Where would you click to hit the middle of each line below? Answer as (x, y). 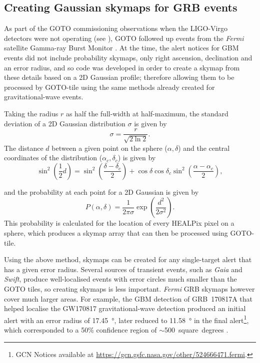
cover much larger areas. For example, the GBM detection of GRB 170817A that (128, 298)
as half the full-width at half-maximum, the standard (147, 113)
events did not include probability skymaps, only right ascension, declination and (128, 57)
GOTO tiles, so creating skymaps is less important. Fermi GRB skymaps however (129, 288)
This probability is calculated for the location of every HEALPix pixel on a (119, 223)
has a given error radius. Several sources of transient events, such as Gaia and (123, 269)
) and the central (204, 148)
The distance (24, 148)
